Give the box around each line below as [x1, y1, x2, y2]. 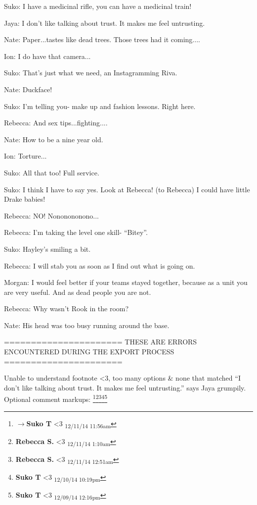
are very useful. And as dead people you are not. [4, 286, 151, 297]
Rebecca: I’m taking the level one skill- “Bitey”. [4, 227, 148, 237]
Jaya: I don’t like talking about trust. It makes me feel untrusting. [4, 17, 205, 28]
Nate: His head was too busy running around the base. [4, 320, 170, 330]
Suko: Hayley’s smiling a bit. [4, 243, 91, 254]
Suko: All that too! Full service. [4, 167, 99, 177]
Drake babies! [4, 194, 45, 204]
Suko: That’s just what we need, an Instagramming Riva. [4, 67, 177, 78]
